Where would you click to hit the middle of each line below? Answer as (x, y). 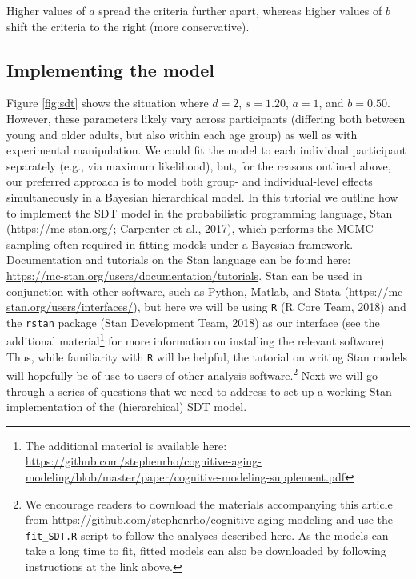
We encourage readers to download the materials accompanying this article (209, 503)
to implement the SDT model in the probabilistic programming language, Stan (200, 212)
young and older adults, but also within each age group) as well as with (182, 134)
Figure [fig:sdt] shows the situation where (108, 103)
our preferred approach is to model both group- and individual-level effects (190, 181)
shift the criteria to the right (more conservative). (128, 26)
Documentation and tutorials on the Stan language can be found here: (179, 260)
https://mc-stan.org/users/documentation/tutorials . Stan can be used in (184, 275)
